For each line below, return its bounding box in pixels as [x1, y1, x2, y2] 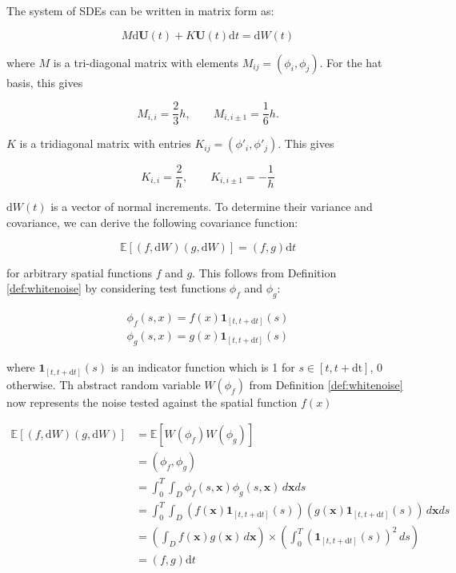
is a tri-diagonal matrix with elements [53, 54, 238, 70]
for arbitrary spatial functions [6, 264, 152, 281]
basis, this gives [6, 74, 83, 90]
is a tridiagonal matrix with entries [19, 135, 191, 152]
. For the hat [319, 54, 382, 70]
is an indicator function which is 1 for [110, 359, 295, 376]
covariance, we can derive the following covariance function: [6, 213, 298, 230]
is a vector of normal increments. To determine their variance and [50, 198, 373, 215]
